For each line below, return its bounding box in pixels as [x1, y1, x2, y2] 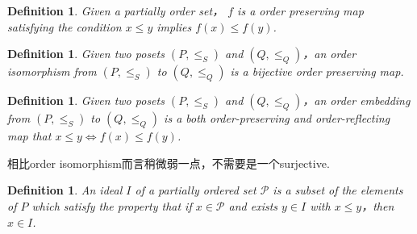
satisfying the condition [7, 18, 122, 35]
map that [7, 127, 52, 144]
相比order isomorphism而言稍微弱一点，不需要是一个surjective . [7, 154, 330, 171]
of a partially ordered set [135, 182, 256, 198]
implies [156, 18, 192, 35]
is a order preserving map [237, 2, 364, 19]
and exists [228, 197, 278, 214]
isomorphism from [7, 63, 97, 80]
